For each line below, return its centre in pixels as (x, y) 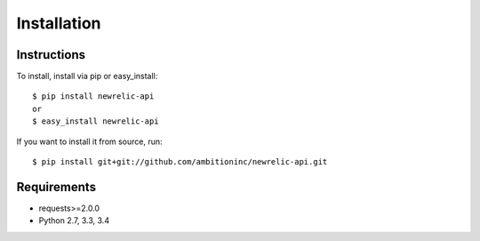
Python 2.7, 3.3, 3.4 (74, 221)
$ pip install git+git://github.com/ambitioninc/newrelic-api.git (180, 162)
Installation (59, 23)
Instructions (51, 55)
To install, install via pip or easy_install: (87, 76)
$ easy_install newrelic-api (96, 121)
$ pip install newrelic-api (93, 96)
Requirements (56, 187)
